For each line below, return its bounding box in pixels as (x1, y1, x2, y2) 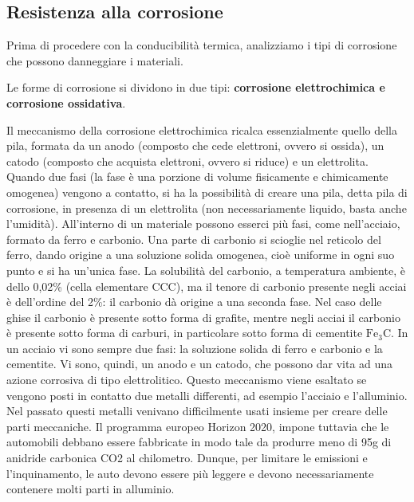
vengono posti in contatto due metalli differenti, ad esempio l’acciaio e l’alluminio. (6, 386, 408, 403)
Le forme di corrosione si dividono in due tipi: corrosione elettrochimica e (6, 79, 385, 96)
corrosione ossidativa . (6, 94, 126, 111)
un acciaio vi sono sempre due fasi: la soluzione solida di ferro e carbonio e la (6, 339, 383, 356)
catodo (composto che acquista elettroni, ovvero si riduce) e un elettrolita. (6, 152, 369, 169)
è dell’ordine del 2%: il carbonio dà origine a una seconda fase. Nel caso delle (6, 293, 382, 310)
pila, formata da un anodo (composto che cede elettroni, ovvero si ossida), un (6, 137, 384, 154)
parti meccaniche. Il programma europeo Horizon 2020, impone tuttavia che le (6, 418, 389, 434)
